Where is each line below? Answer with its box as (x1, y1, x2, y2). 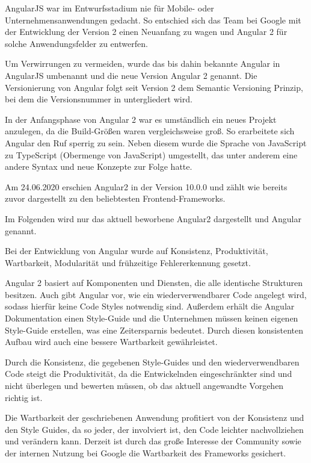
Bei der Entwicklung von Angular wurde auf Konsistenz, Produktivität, (5, 244, 268, 257)
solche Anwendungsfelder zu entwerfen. (5, 37, 148, 49)
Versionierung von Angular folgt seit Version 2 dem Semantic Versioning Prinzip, (5, 81, 303, 93)
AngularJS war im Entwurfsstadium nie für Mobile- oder (5, 2, 214, 14)
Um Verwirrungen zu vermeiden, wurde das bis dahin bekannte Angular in (5, 57, 280, 70)
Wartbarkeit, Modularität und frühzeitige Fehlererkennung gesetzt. (5, 256, 251, 269)
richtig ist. (5, 391, 43, 403)
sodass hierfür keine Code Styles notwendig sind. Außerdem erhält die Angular (5, 300, 295, 312)
